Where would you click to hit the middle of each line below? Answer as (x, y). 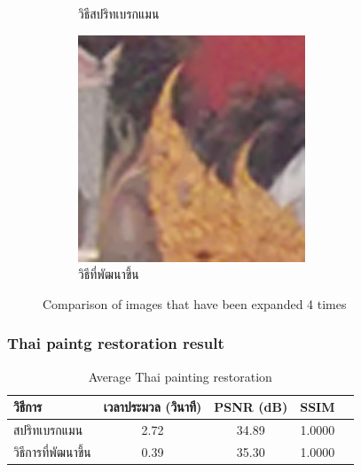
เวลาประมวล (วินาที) (153, 407)
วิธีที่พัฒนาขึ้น (109, 274)
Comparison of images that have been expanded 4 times (195, 303)
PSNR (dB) (251, 407)
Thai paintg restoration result (116, 343)
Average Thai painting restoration (180, 376)
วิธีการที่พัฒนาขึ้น (52, 451)
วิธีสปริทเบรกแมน (119, 13)
